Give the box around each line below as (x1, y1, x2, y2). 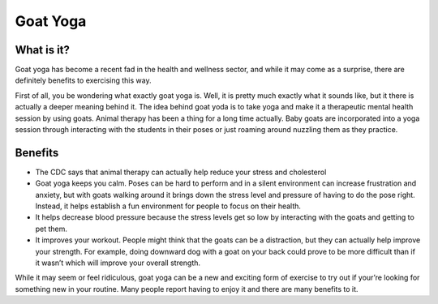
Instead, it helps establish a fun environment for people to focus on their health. (35, 201, 302, 211)
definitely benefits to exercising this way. (15, 75, 152, 85)
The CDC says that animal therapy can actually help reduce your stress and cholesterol (35, 167, 327, 177)
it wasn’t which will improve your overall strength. (35, 258, 201, 268)
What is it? (15, 43, 71, 57)
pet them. (35, 224, 68, 233)
